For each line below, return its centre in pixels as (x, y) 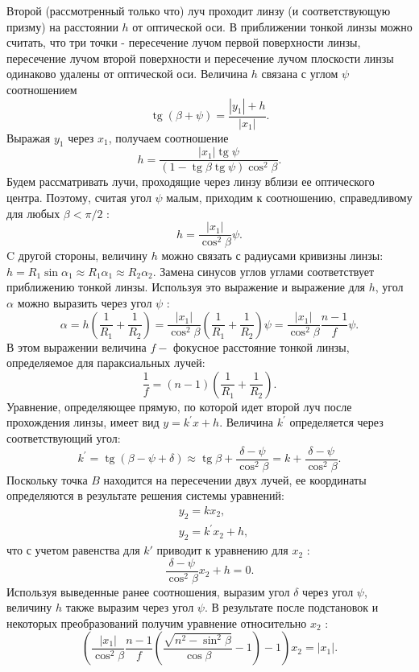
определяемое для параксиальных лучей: (106, 363)
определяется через (336, 422)
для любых (33, 213)
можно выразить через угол (85, 303)
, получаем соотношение (168, 137)
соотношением (42, 89)
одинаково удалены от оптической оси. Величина (127, 74)
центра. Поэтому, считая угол (79, 198)
